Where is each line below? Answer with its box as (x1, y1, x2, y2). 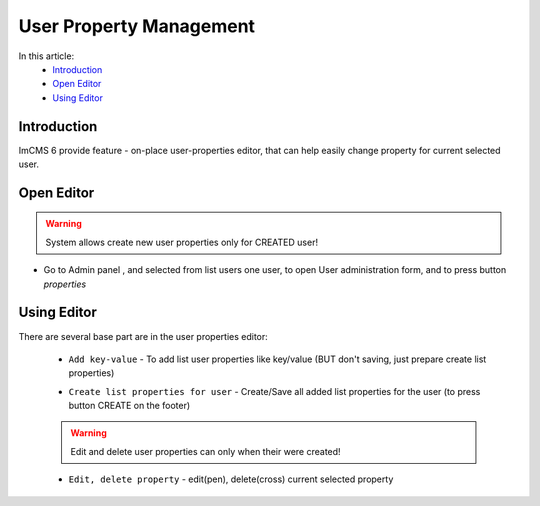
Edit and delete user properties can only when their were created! (70, 445, 341, 457)
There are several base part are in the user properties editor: (18, 330, 269, 342)
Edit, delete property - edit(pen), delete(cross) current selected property (68, 473, 394, 485)
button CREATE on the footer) (68, 400, 191, 412)
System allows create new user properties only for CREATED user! (45, 236, 319, 248)
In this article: (18, 50, 75, 62)
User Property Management (18, 15, 255, 37)
